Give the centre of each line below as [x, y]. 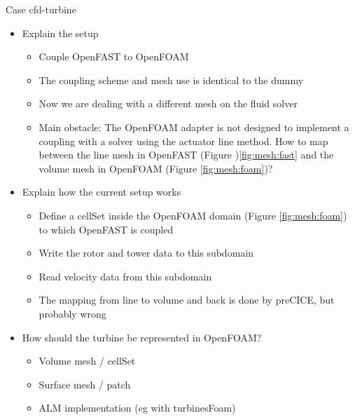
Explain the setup [60, 33]
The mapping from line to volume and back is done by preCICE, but [187, 300]
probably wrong [72, 313]
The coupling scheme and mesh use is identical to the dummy [171, 80]
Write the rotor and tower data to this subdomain [146, 253]
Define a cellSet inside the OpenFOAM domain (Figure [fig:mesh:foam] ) [193, 215]
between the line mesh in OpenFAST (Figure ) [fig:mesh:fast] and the [186, 155]
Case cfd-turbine [41, 9]
